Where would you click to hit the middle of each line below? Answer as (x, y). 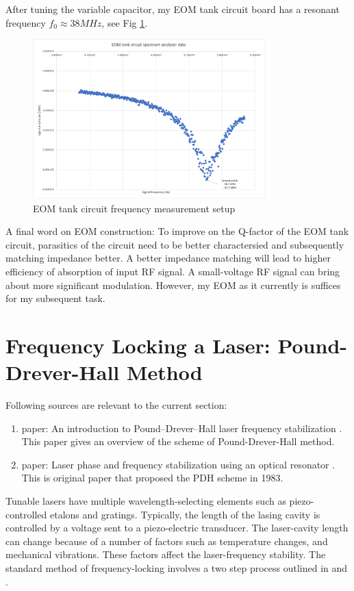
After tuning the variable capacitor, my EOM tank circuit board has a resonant (173, 9)
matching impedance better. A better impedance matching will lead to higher (168, 258)
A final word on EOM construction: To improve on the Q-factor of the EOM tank (177, 231)
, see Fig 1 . (125, 22)
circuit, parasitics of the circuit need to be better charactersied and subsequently (175, 244)
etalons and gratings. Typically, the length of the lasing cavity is (185, 514)
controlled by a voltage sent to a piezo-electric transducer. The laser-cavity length (177, 528)
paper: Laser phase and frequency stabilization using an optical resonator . (178, 464)
